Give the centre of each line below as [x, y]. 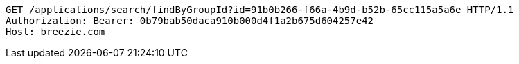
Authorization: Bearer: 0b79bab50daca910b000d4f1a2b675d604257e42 [190, 21]
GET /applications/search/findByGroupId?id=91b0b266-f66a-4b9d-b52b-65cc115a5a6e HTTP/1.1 [260, 10]
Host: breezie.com [55, 32]
